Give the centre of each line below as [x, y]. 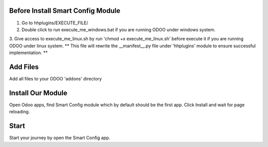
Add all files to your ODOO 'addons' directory [55, 78]
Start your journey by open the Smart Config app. [60, 138]
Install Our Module [38, 93]
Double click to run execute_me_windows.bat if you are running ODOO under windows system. [119, 29]
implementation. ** [29, 53]
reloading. [19, 112]
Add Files [24, 67]
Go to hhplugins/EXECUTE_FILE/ [55, 23]
